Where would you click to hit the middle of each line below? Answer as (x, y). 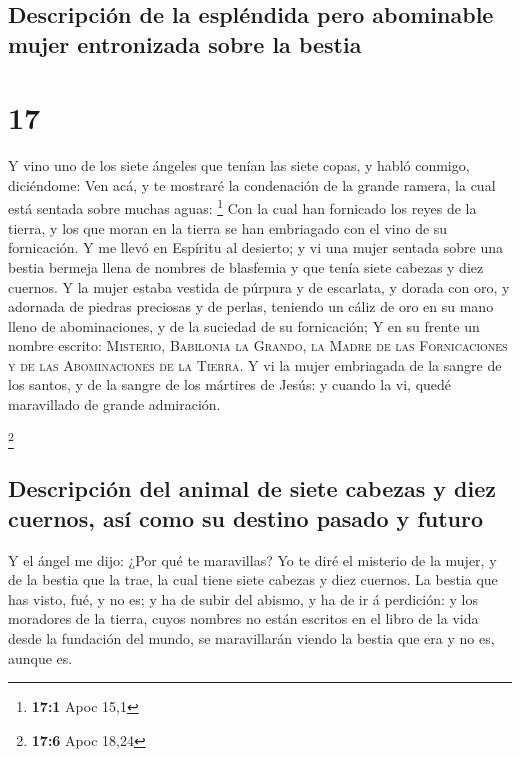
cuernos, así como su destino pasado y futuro (246, 517)
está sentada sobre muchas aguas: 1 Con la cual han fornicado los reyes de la (242, 207)
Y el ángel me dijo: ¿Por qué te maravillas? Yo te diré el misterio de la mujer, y (252, 559)
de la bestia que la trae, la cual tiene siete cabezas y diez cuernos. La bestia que (253, 579)
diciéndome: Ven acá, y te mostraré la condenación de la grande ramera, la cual (252, 184)
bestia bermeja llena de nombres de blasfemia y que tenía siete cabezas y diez (246, 266)
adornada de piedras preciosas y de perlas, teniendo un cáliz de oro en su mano (251, 306)
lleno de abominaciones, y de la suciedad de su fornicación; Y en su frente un (244, 325)
